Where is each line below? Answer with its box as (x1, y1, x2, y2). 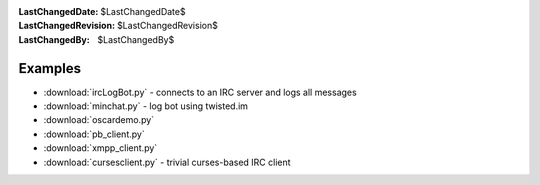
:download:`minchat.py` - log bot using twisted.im (43, 100, 249, 112)
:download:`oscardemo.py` (43, 114, 155, 126)
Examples (18, 60, 82, 77)
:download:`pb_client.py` (43, 128, 145, 140)
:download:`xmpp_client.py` (43, 142, 158, 154)
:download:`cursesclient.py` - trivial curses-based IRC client (43, 156, 291, 168)
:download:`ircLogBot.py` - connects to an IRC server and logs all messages (43, 86, 357, 98)
